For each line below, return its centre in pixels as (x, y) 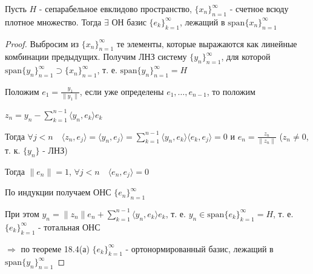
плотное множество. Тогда (53, 21)
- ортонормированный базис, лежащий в (199, 248)
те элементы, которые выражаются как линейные (207, 43)
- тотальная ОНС (69, 227)
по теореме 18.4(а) (55, 248)
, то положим (231, 91)
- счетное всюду (259, 8)
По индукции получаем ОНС (58, 192)
